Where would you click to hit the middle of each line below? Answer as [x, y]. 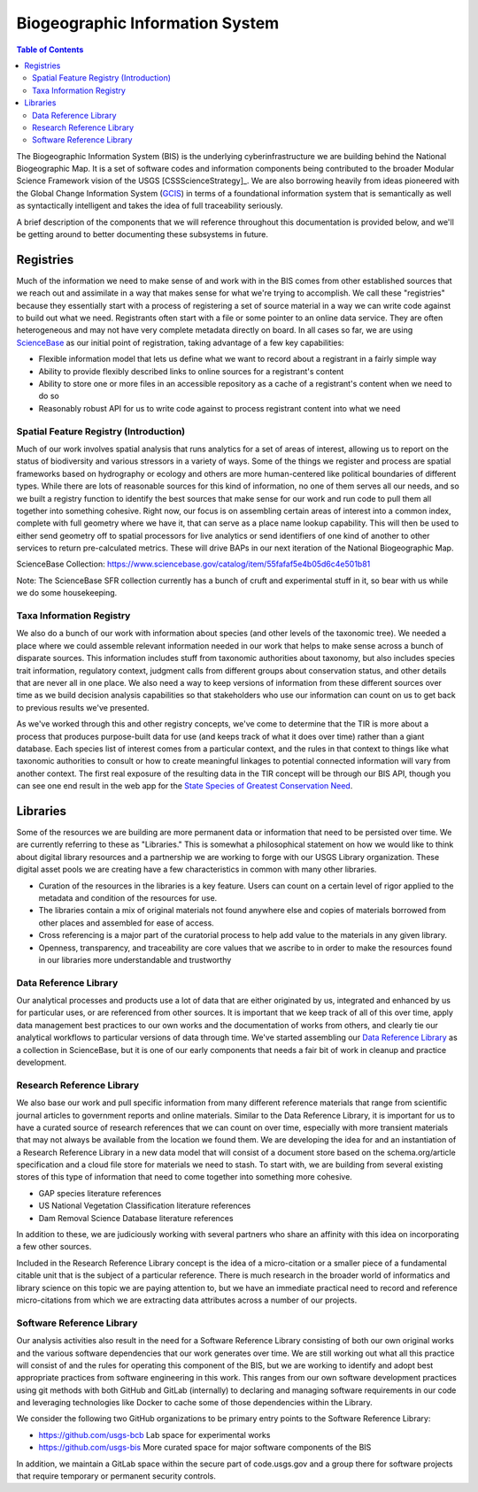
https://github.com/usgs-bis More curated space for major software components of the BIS [205, 1448]
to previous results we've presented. [83, 707]
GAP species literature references [100, 1193]
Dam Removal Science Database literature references [136, 1218]
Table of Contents [50, 50]
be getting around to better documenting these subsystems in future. [143, 235]
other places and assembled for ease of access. [126, 923]
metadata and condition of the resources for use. [128, 897]
